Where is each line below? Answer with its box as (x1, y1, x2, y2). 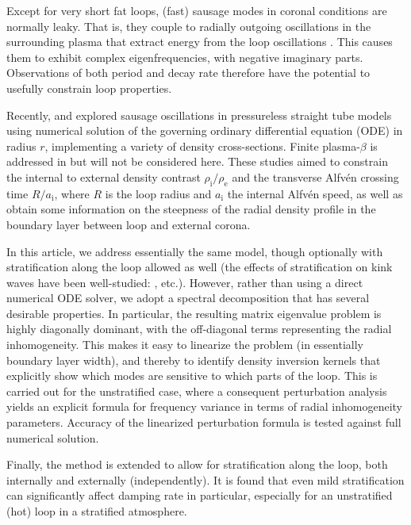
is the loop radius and (105, 185, 212, 201)
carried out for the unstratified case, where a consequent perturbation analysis (6, 382, 387, 399)
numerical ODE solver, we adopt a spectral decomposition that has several (6, 289, 370, 306)
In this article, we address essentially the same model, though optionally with (6, 243, 383, 259)
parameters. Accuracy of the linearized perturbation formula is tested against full (6, 414, 401, 431)
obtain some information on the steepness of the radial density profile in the (6, 201, 376, 217)
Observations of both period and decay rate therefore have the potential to (6, 64, 371, 81)
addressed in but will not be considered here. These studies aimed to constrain (6, 153, 388, 170)
